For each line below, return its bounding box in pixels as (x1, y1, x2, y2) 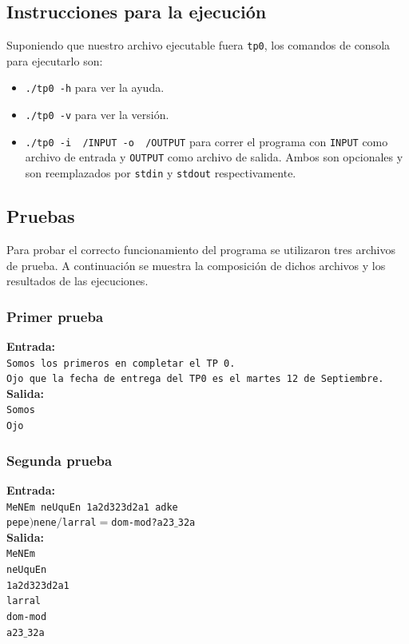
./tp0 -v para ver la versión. (25, 106, 169, 123)
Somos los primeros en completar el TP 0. (6, 357, 236, 369)
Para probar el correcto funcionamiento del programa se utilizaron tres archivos (6, 241, 395, 257)
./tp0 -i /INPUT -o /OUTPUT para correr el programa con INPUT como (25, 133, 388, 149)
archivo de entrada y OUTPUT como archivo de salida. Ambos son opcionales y (25, 149, 403, 165)
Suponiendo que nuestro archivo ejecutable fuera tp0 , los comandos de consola (6, 37, 391, 54)
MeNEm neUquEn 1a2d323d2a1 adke (6, 501, 178, 513)
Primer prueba (6, 306, 104, 326)
